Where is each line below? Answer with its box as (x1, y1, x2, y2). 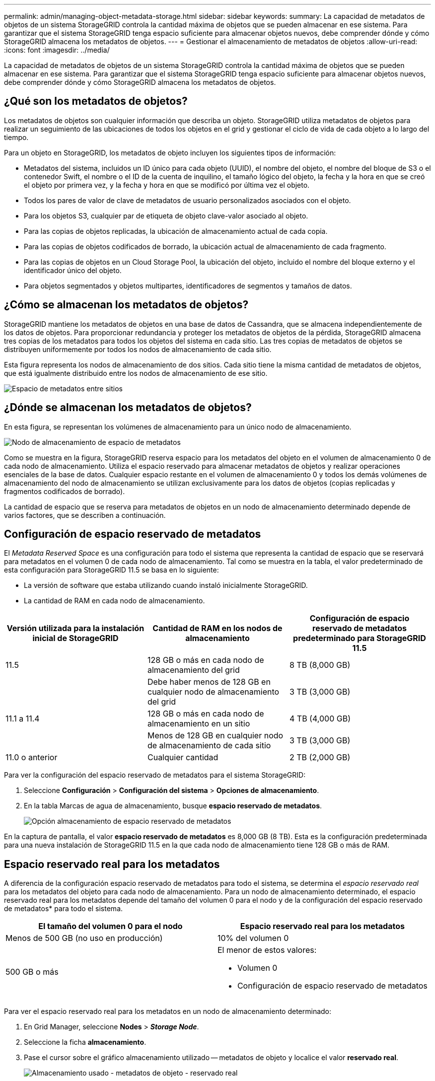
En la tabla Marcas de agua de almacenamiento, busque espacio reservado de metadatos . (24, 801, 322, 810)
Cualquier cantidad (147, 752, 218, 763)
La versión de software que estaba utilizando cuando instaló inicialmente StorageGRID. (24, 581, 308, 590)
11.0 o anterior (5, 752, 58, 763)
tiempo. (4, 133, 29, 142)
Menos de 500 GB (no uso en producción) (5, 933, 163, 943)
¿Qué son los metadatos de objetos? (4, 95, 188, 108)
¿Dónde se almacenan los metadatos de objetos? (4, 401, 252, 414)
